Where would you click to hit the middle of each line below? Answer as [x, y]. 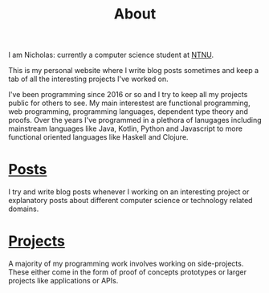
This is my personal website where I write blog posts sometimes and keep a [134, 71]
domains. [24, 209]
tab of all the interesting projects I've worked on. [88, 79]
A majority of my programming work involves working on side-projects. [126, 264]
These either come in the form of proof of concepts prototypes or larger [128, 272]
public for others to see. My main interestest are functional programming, [129, 103]
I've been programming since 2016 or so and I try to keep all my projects [128, 95]
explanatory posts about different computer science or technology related [130, 201]
